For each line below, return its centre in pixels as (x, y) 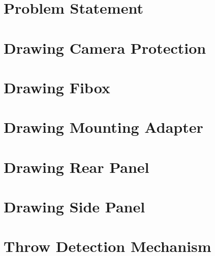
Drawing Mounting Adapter (103, 127)
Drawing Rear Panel (76, 167)
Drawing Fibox (57, 87)
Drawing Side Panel (74, 207)
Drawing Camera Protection (105, 47)
